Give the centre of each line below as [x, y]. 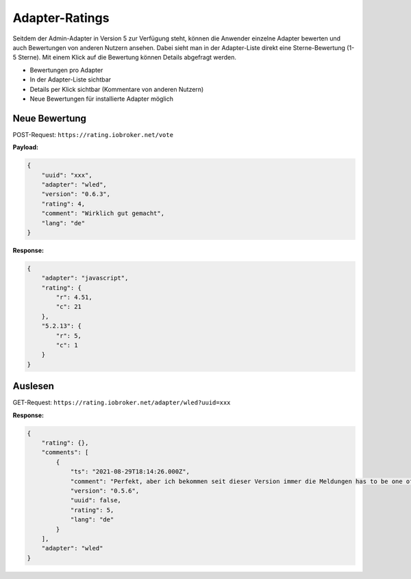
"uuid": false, [96, 501]
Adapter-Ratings [61, 18]
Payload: [26, 147]
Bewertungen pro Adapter [66, 70]
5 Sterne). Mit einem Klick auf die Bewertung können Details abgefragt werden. [124, 58]
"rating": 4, [63, 204]
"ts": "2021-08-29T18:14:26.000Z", [130, 472]
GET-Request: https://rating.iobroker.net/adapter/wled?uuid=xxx [122, 403]
